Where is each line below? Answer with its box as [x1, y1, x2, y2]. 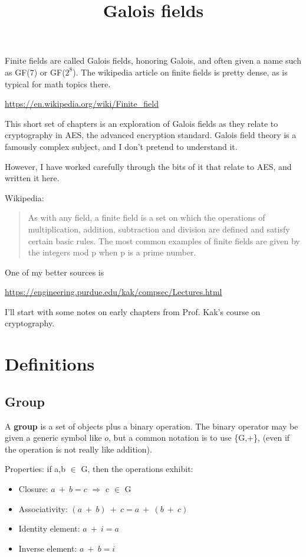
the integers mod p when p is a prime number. [28, 246, 196, 258]
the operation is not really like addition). [5, 443, 152, 455]
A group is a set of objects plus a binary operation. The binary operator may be [5, 420, 298, 432]
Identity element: [18, 522, 80, 535]
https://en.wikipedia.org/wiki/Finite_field [5, 97, 159, 110]
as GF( [5, 65, 30, 78]
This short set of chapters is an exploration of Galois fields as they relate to [5, 117, 278, 129]
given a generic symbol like [5, 431, 102, 444]
